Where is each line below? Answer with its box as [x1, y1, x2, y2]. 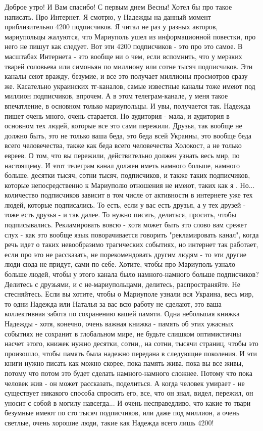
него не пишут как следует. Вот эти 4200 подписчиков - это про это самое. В [5, 41, 243, 52]
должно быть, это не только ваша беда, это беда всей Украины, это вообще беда [5, 130, 252, 140]
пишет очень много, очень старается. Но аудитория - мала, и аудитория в [5, 110, 230, 121]
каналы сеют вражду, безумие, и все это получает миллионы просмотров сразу [5, 71, 248, 81]
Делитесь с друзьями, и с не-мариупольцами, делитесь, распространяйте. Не [5, 278, 240, 289]
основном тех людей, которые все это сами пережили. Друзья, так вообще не [5, 120, 242, 131]
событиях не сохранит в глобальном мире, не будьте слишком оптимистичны [5, 328, 241, 339]
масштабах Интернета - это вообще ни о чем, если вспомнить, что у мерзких [5, 51, 242, 61]
